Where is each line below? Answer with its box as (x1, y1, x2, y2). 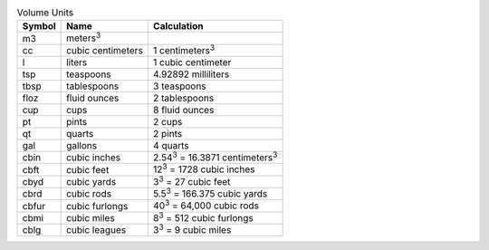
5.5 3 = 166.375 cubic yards (152, 186, 268, 200)
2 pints (152, 128, 183, 140)
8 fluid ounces (152, 104, 215, 117)
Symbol (22, 20, 56, 33)
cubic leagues (66, 224, 127, 236)
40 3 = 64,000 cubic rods (152, 197, 260, 212)
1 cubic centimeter (152, 56, 232, 69)
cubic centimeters (66, 43, 144, 56)
